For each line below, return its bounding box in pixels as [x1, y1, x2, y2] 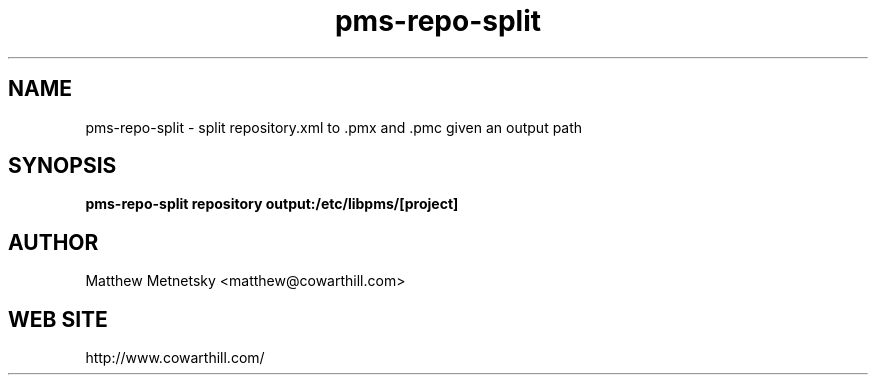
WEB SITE [8, 306, 108, 332]
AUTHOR [8, 229, 99, 255]
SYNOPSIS [8, 153, 117, 179]
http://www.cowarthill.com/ [85, 349, 265, 367]
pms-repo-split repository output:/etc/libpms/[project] [85, 195, 459, 213]
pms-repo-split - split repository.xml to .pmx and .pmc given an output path [85, 118, 583, 136]
